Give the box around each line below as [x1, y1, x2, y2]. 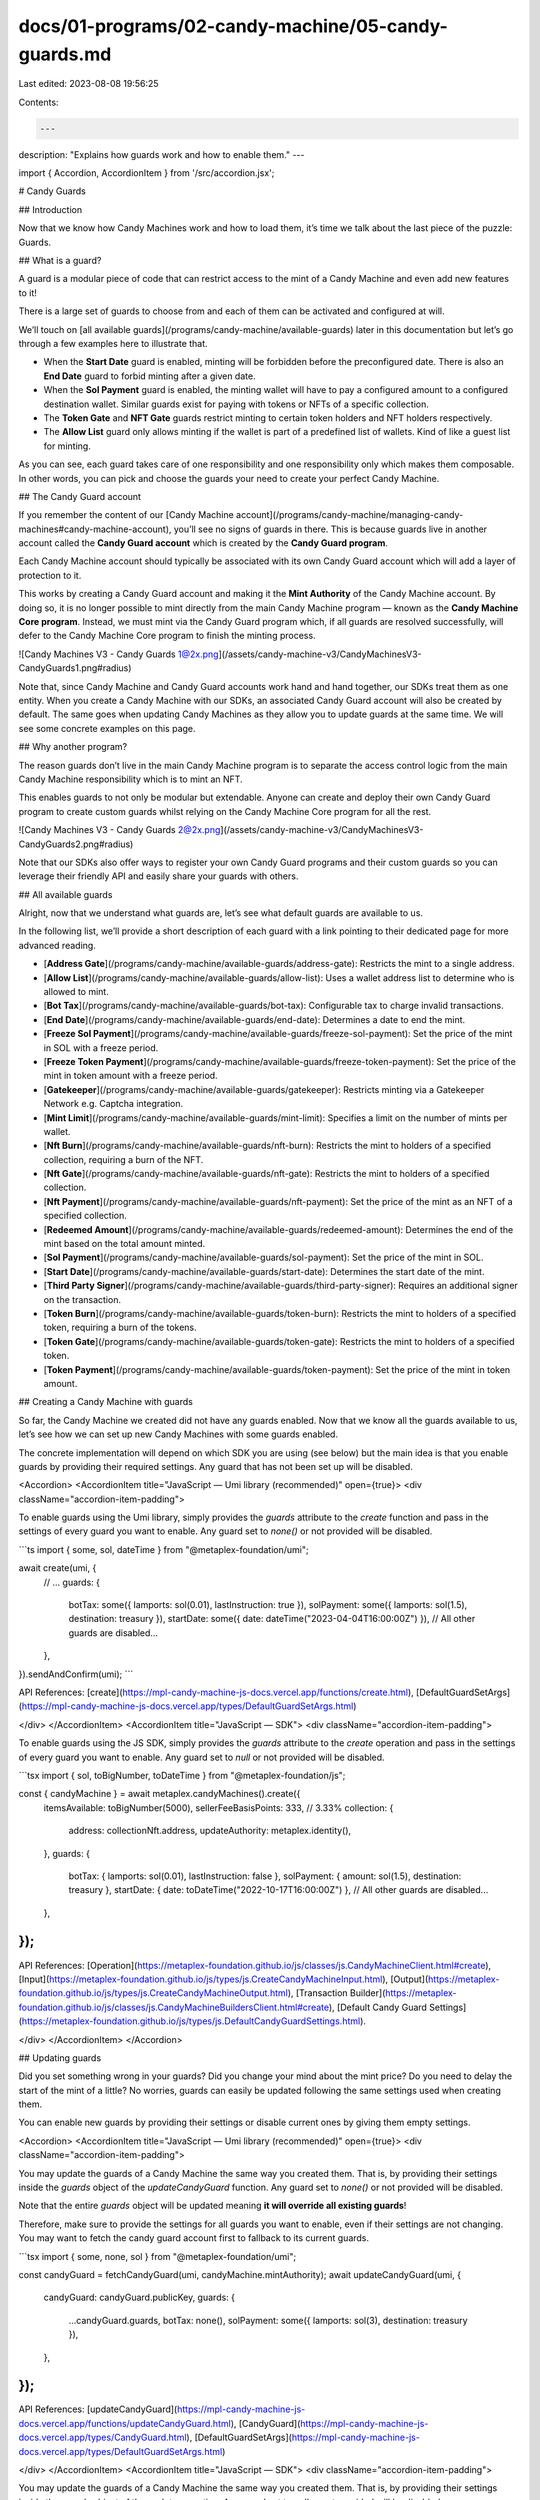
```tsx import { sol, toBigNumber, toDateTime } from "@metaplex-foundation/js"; [18, 1769, 346, 1781]
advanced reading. [18, 939, 97, 951]
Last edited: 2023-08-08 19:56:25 [18, 78, 159, 90]
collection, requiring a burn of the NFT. [43, 1153, 204, 1165]
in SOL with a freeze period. [43, 1041, 159, 1054]
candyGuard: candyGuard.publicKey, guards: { [43, 2291, 235, 2304]
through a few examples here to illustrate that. [18, 338, 209, 349]
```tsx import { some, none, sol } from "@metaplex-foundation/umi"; [18, 2250, 297, 2262]
